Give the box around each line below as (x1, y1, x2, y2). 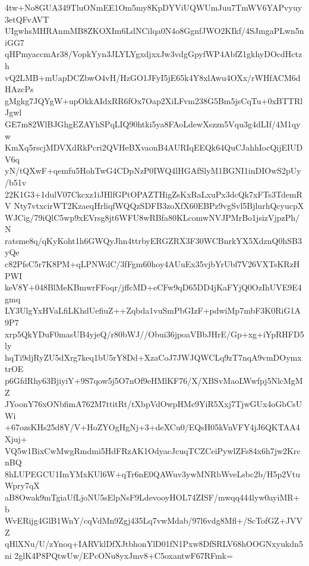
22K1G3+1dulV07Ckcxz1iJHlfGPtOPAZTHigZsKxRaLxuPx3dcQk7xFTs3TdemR (5, 187, 302, 200)
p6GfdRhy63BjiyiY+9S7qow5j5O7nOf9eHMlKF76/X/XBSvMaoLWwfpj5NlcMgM (5, 374, 303, 386)
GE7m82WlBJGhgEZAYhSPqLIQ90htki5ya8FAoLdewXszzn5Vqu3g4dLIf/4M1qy (5, 117, 301, 130)
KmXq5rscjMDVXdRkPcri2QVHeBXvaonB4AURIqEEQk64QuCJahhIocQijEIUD (5, 141, 303, 154)
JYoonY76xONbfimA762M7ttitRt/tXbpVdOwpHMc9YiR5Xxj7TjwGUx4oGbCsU (5, 398, 302, 410)
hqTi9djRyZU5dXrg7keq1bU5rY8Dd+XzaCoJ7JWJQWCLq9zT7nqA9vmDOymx (5, 351, 302, 363)
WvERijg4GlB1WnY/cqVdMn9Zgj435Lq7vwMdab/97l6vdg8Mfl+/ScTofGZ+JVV (5, 514, 303, 527)
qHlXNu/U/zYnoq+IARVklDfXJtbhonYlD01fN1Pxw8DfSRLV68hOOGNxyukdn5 (5, 537, 303, 550)
